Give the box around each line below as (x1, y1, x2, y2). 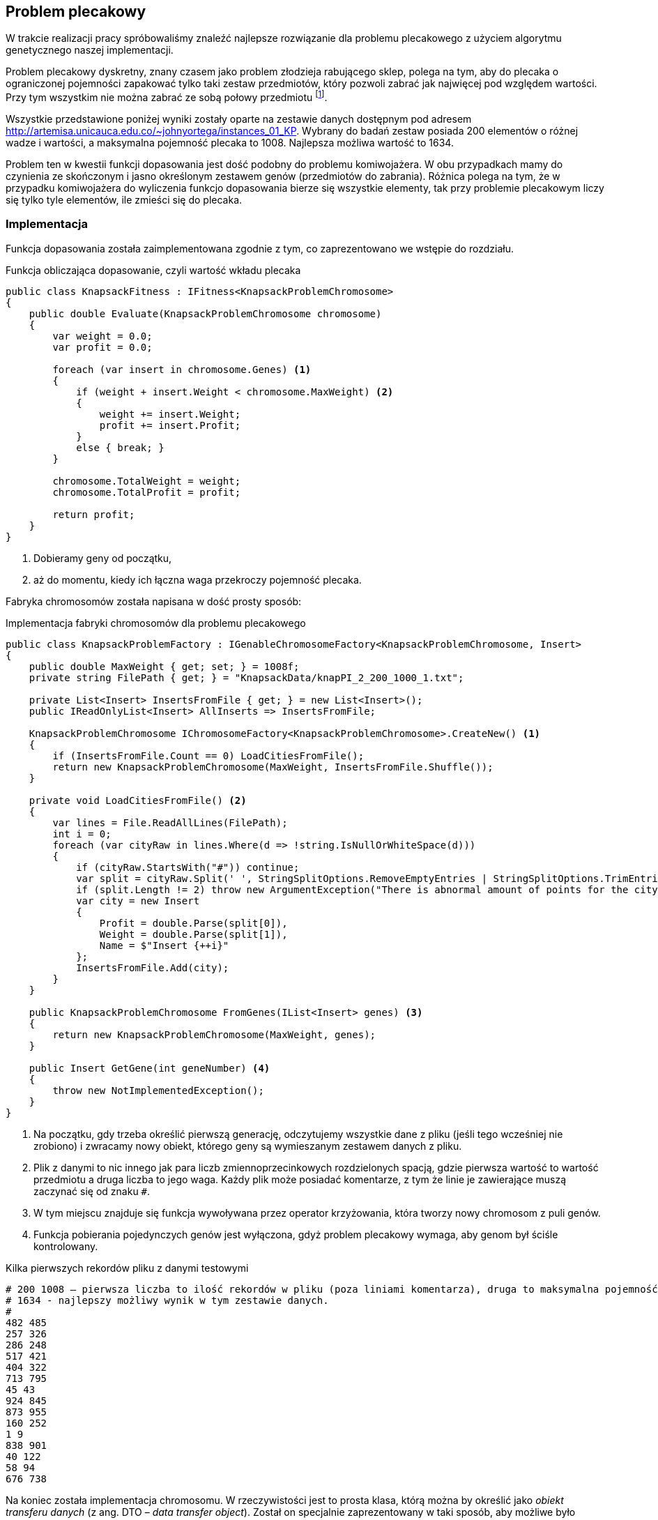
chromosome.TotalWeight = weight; (52, 475, 241, 487)
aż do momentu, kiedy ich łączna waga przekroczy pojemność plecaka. (33, 573, 362, 586)
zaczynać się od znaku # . (33, 1185, 151, 1197)
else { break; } (76, 441, 164, 453)
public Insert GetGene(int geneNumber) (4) (29, 1062, 270, 1074)
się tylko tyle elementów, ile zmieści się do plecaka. (6, 194, 243, 206)
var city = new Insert (76, 895, 200, 906)
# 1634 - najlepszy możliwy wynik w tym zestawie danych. (6, 1294, 329, 1306)
